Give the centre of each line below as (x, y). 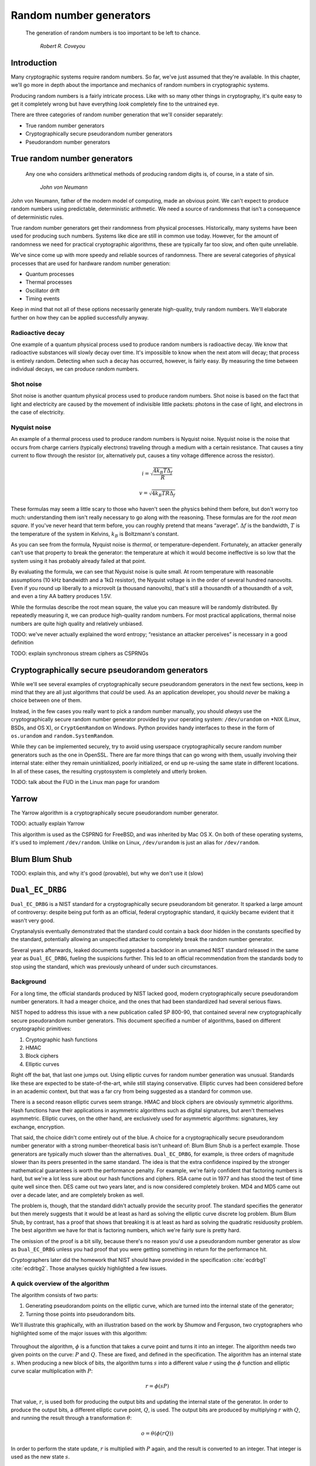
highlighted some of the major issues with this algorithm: (79, 1333)
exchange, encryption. (38, 1126)
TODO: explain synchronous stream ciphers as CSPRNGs (80, 653)
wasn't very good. (33, 920)
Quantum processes (50, 274)
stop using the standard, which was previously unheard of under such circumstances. (114, 966)
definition (22, 643)
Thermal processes (49, 282)
